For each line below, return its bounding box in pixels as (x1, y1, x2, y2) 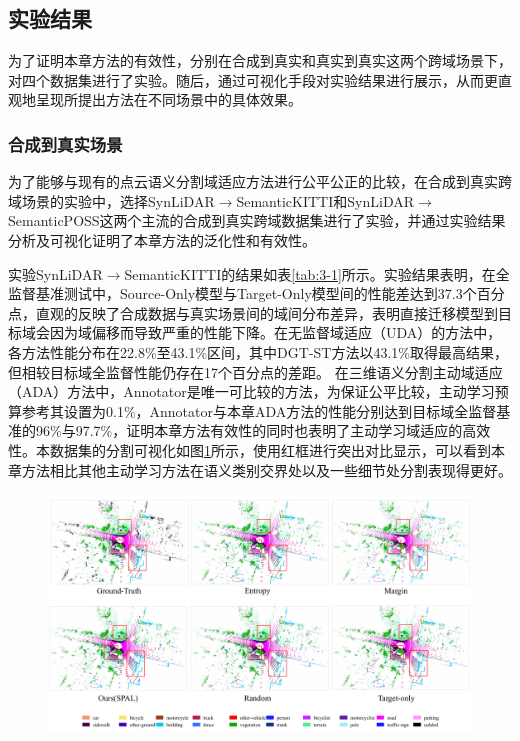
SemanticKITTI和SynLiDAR (236, 190, 414, 211)
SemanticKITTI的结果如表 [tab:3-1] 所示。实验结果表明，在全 (124, 263, 510, 284)
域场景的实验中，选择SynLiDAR (8, 190, 215, 211)
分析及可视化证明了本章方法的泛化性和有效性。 (8, 229, 316, 250)
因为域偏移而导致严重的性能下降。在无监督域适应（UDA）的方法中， (49, 322, 502, 343)
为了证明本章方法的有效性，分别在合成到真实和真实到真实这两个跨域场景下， (8, 50, 512, 71)
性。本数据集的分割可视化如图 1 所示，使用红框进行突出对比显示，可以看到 (8, 439, 491, 460)
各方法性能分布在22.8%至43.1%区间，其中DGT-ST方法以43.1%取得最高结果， (8, 341, 509, 362)
